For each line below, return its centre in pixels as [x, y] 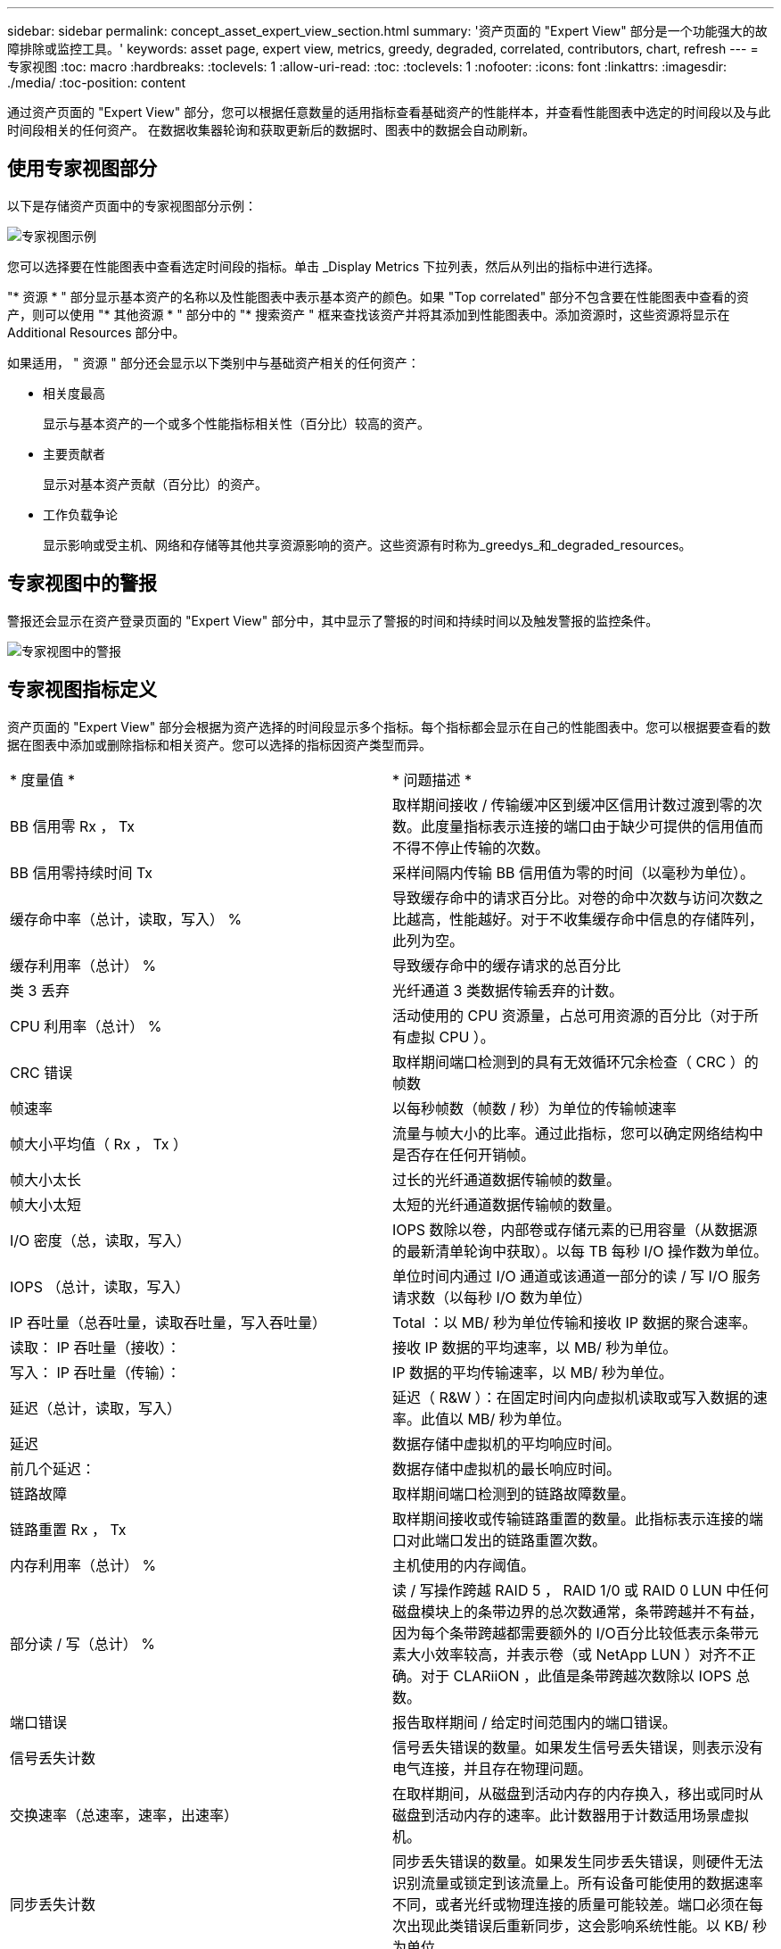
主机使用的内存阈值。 [464, 1565]
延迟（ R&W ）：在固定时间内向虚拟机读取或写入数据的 [573, 1397]
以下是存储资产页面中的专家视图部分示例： [132, 205]
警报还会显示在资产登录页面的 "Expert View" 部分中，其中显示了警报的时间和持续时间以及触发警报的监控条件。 [333, 620]
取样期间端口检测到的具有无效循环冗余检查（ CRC [559, 1062]
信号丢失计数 [53, 1758]
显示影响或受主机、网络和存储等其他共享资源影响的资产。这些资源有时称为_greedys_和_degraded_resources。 [367, 544]
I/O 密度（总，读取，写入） [100, 1240]
